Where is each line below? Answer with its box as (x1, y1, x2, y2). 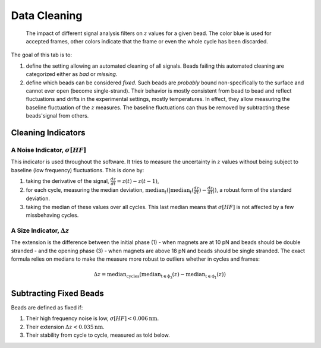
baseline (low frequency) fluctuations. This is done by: (11, 166, 144, 173)
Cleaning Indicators (11, 128, 86, 138)
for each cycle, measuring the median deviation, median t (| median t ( (26, 186, 194, 195)
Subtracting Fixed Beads (11, 288, 104, 298)
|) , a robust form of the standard (212, 186, 292, 193)
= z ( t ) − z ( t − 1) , (117, 178, 159, 184)
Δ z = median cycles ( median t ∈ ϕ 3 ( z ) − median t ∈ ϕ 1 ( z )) (93, 271, 226, 280)
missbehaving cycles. (26, 211, 79, 219)
